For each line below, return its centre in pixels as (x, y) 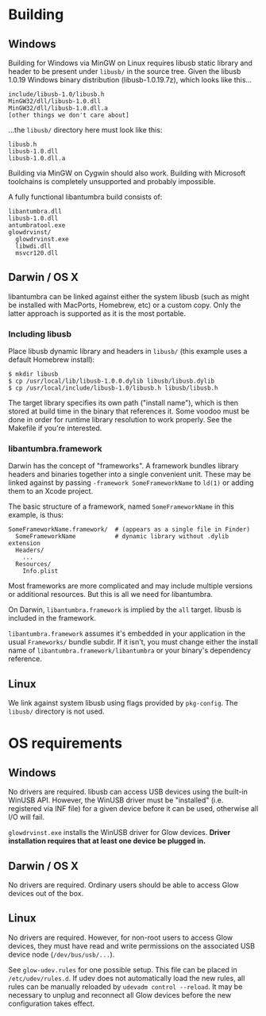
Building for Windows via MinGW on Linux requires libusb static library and (130, 63)
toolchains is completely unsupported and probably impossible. (112, 181)
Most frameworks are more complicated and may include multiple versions (130, 586)
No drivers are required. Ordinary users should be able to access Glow (124, 885)
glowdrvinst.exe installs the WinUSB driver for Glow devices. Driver (120, 833)
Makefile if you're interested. (55, 428)
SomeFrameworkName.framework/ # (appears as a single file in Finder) (129, 529)
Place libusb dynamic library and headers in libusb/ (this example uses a (128, 352)
